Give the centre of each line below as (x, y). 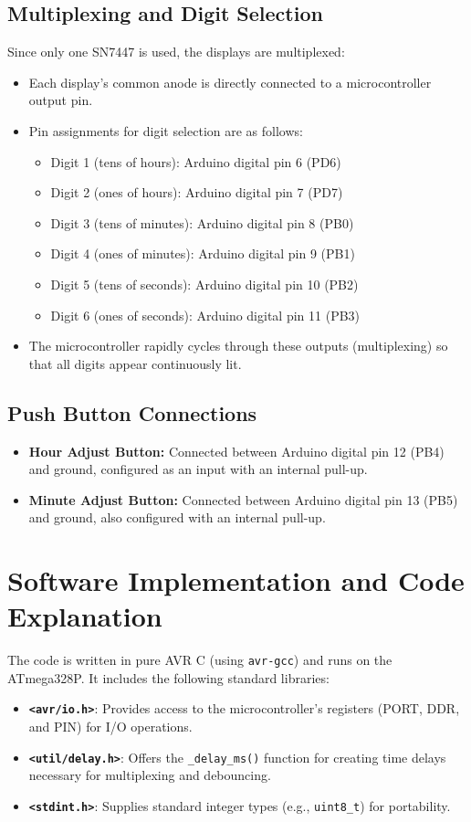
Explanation (85, 616)
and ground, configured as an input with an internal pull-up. (198, 469)
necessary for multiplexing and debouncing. (150, 775)
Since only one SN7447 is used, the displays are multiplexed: (176, 52)
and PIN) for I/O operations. (110, 727)
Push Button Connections (132, 412)
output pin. (61, 100)
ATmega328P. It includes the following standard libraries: (168, 677)
